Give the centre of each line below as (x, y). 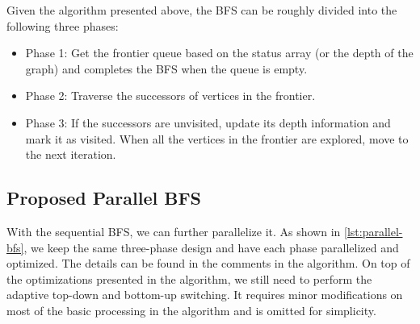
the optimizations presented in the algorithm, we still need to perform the (189, 278)
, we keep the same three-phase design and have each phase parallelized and (211, 247)
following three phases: (63, 25)
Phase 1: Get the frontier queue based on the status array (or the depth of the (219, 53)
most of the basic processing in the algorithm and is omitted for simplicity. (191, 310)
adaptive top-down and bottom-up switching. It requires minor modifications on (205, 295)
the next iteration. (71, 154)
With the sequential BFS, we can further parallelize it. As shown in (174, 231)
